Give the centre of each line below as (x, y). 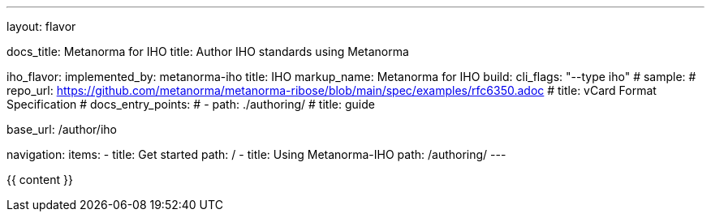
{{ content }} (40, 180)
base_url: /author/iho (62, 129)
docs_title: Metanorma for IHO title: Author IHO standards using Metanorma (208, 51)
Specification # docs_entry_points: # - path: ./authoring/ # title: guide (191, 104)
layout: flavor (41, 26)
